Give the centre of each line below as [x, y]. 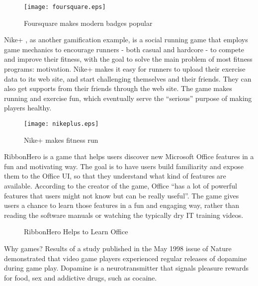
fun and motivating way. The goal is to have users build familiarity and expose [124, 166]
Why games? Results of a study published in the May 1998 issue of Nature [118, 248]
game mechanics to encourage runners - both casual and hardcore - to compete [124, 49]
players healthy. [28, 108]
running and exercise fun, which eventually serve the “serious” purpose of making [128, 98]
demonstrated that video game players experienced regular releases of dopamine [126, 258]
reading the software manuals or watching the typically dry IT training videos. [124, 215]
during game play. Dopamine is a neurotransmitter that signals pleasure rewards [127, 268]
